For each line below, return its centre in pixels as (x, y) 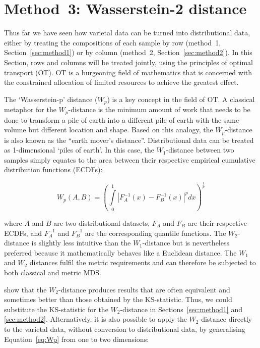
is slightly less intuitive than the (81, 243)
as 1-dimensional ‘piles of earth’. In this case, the (79, 150)
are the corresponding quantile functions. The (155, 233)
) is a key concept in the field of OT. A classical (181, 99)
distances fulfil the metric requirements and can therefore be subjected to (143, 262)
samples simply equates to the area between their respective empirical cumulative (130, 159)
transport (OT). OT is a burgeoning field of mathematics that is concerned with (128, 72)
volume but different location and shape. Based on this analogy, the (109, 130)
